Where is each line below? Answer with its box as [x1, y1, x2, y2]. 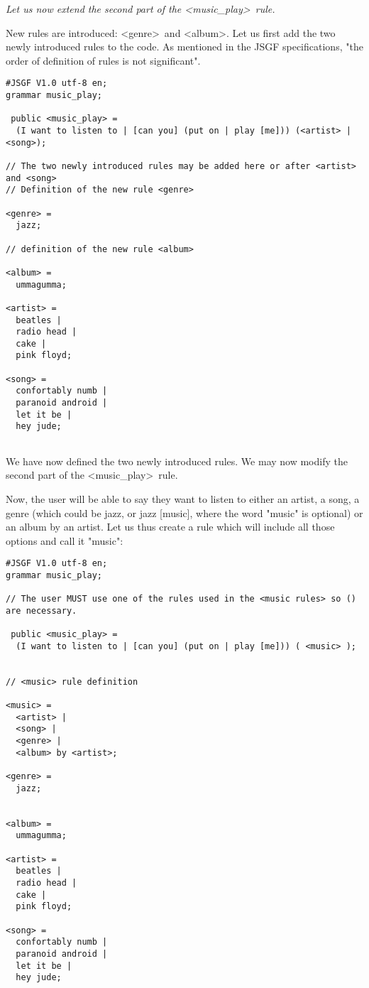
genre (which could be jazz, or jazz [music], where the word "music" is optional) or [6, 505, 363, 520]
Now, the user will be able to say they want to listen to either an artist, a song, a [6, 491, 360, 506]
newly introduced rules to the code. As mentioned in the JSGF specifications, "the [6, 39, 363, 54]
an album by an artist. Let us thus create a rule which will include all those [6, 519, 335, 534]
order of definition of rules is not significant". [6, 53, 201, 67]
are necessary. [6, 605, 77, 616]
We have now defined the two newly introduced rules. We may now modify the [6, 453, 348, 468]
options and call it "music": [6, 533, 123, 548]
